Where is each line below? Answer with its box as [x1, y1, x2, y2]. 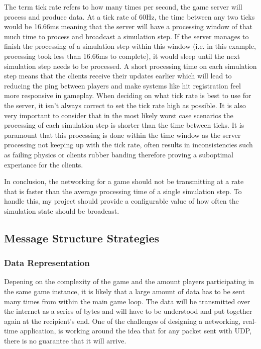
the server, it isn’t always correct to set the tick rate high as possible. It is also [4, 100, 246, 110]
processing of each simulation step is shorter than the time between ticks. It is [4, 120, 244, 130]
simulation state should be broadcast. [4, 205, 119, 216]
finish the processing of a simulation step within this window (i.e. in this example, [4, 41, 256, 51]
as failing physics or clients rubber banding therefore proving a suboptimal [4, 149, 233, 159]
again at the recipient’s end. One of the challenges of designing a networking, [4, 315, 241, 326]
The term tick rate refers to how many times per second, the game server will [4, 2, 242, 12]
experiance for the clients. [4, 159, 83, 169]
